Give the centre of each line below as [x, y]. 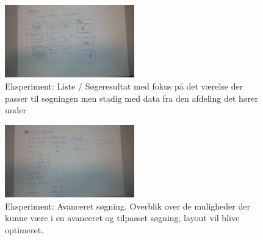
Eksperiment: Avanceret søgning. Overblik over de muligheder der [128, 206]
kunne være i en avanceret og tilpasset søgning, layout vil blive [122, 218]
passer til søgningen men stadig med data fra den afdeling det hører [132, 98]
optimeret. [24, 230]
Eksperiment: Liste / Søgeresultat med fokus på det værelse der [124, 86]
